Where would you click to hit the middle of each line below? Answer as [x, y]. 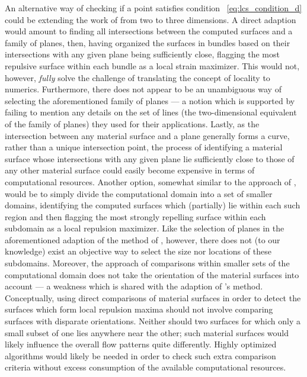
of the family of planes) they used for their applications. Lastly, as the [132, 123]
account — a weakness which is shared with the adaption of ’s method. [134, 286]
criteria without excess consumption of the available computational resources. [145, 367]
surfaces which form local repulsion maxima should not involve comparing [139, 309]
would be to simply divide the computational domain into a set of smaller [139, 193]
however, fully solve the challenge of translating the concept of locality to [137, 77]
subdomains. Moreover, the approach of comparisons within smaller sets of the [147, 263]
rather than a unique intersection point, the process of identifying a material [144, 147]
